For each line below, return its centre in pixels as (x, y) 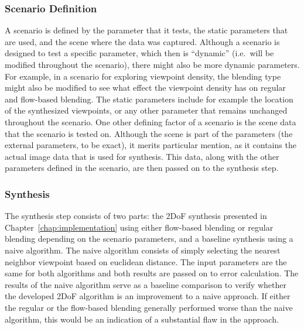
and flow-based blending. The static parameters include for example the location (149, 99)
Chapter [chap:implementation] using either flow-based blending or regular (139, 227)
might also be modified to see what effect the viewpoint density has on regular (145, 88)
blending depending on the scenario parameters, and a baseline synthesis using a (149, 239)
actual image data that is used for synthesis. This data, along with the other (142, 156)
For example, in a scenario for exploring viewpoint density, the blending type (143, 76)
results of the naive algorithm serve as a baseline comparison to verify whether (146, 284)
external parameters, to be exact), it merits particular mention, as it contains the (151, 145)
